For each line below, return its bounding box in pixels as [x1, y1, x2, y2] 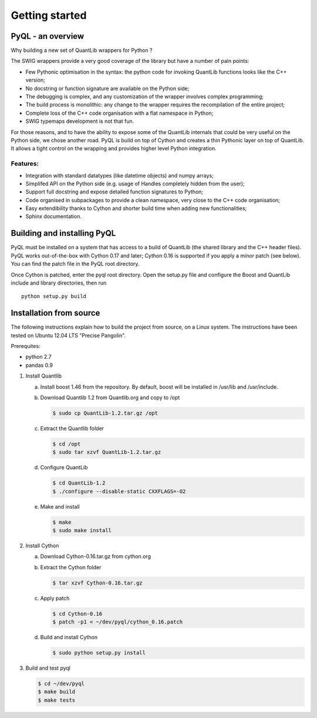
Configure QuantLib [40, 464, 88, 471]
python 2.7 [25, 353, 52, 360]
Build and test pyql [25, 664, 70, 672]
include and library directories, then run [11, 279, 107, 286]
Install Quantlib [25, 372, 62, 379]
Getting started [11, 9, 87, 22]
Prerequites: [11, 343, 41, 349]
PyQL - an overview [11, 31, 85, 41]
